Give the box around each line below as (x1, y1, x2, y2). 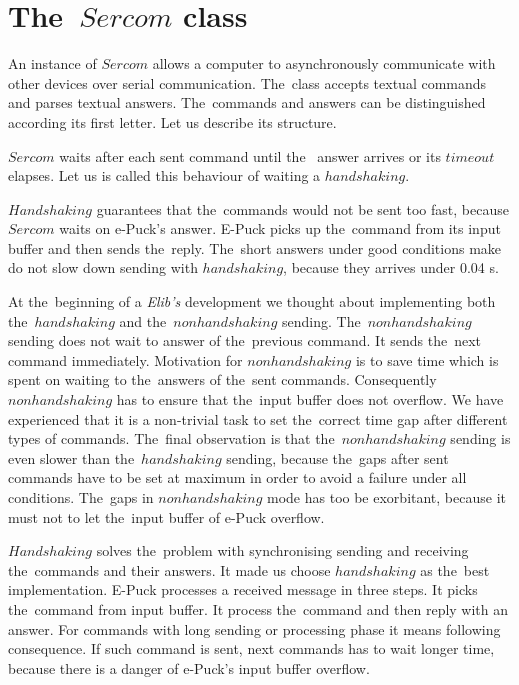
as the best (420, 559, 490, 580)
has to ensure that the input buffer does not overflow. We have (116, 389, 504, 410)
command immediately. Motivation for (8, 349, 243, 370)
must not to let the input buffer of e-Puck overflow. (8, 506, 325, 527)
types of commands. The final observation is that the (8, 428, 335, 449)
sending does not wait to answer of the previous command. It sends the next (8, 330, 482, 351)
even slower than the (8, 447, 135, 468)
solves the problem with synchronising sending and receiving (96, 540, 469, 561)
